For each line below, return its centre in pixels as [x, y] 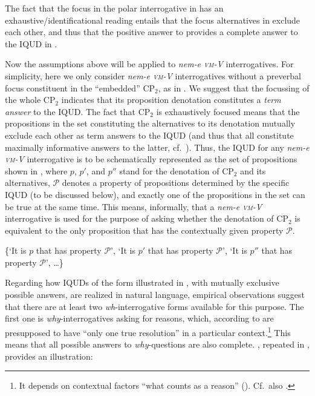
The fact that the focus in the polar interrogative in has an [114, 8]
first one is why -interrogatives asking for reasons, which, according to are [139, 318]
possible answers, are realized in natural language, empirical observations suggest [155, 295]
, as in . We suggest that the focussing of [234, 87]
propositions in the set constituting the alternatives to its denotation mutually [150, 123]
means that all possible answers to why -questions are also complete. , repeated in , [157, 344]
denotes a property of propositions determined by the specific [176, 183]
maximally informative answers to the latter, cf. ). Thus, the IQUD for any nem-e [157, 147]
